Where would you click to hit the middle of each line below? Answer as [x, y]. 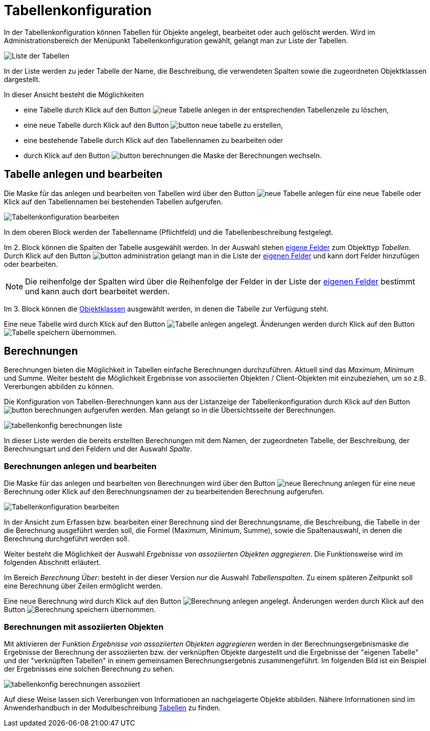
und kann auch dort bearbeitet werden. [98, 291]
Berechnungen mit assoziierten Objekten [84, 627]
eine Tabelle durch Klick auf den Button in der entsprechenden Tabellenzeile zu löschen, [206, 110]
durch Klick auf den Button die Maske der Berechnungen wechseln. [173, 155]
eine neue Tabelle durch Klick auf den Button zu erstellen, [153, 125]
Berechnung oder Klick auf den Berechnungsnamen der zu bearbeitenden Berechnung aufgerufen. [164, 492]
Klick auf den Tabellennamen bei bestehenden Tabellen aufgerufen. [114, 201]
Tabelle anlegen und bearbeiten [83, 174]
